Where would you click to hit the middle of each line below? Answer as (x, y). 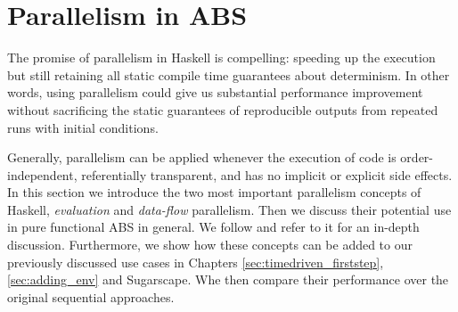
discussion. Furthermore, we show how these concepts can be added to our (210, 245)
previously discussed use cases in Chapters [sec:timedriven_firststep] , (196, 262)
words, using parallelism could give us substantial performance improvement (215, 92)
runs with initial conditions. (83, 127)
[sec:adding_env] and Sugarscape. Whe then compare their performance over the (228, 279)
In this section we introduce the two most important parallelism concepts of (214, 192)
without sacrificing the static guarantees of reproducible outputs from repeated (223, 109)
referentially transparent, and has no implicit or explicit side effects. (267, 174)
